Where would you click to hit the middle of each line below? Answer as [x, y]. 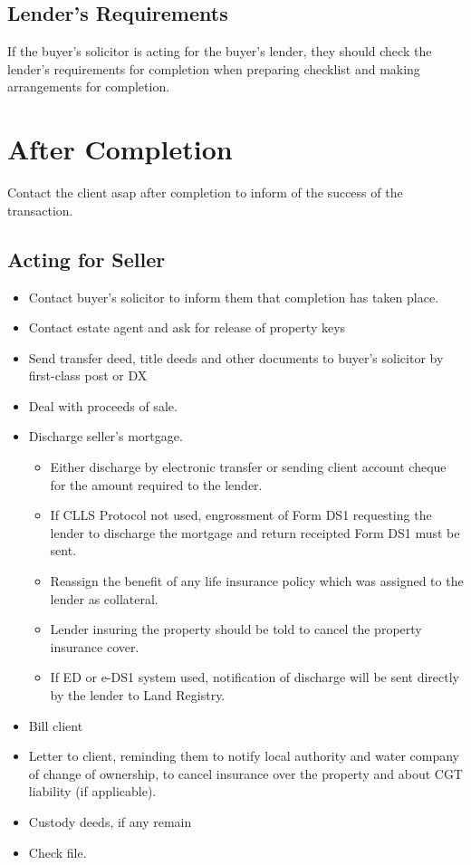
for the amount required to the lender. [156, 484]
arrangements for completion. [89, 86]
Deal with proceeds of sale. [103, 405]
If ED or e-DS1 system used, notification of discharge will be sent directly [255, 677]
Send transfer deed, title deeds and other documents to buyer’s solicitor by [236, 357]
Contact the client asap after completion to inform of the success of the [205, 192]
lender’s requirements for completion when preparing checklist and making [214, 68]
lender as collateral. [104, 598]
